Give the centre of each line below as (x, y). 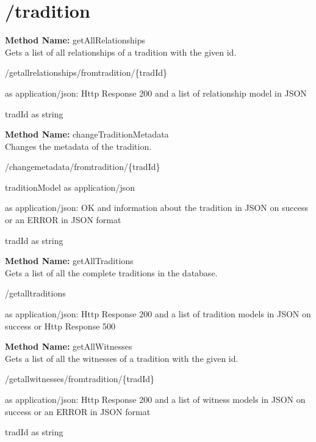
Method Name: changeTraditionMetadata (87, 134)
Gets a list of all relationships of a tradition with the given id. (121, 52)
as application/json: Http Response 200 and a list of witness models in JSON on (155, 399)
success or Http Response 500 (60, 326)
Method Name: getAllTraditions (69, 261)
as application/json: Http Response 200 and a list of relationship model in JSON (156, 93)
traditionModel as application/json (70, 187)
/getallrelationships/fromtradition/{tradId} (86, 72)
